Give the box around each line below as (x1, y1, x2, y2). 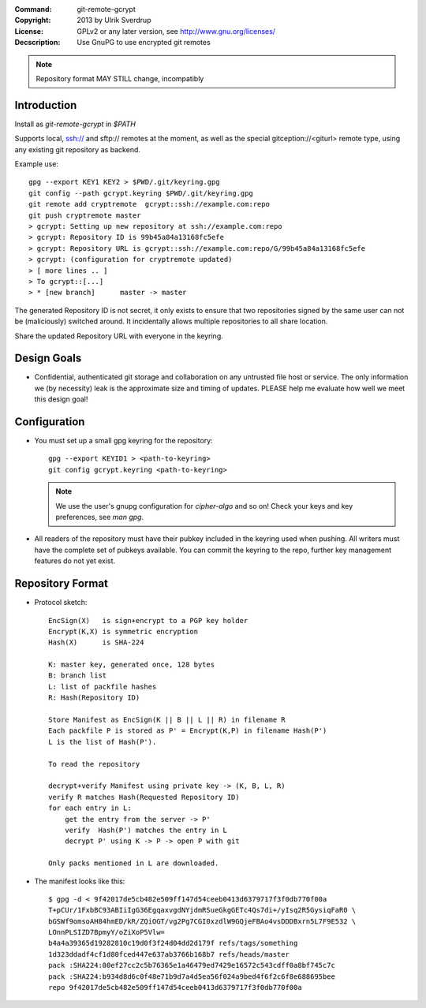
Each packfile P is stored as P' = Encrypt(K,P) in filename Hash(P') (48, 726, 327, 735)
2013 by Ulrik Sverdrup (77, 16, 151, 25)
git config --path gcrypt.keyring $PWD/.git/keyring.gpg (28, 189, 254, 197)
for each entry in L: (48, 804, 132, 812)
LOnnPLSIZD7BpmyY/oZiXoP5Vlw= (48, 928, 166, 937)
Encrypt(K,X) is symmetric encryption (48, 627, 199, 636)
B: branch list (48, 671, 107, 680)
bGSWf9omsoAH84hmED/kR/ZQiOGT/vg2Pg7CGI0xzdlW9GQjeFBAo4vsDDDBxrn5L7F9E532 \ (48, 917, 357, 926)
